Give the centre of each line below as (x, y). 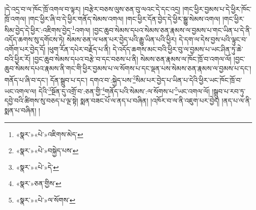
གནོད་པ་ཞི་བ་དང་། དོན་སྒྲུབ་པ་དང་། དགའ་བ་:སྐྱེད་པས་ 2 (70, 79)
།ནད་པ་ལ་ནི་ (237, 101)
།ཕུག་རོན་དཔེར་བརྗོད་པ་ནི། (79, 49)
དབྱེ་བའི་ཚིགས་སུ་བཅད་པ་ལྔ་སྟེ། (41, 101)
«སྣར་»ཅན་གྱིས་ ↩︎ (39, 183)
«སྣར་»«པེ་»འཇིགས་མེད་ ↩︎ (50, 134)
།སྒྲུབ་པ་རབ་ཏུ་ (229, 91)
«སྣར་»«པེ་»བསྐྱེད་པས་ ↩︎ (47, 151)
